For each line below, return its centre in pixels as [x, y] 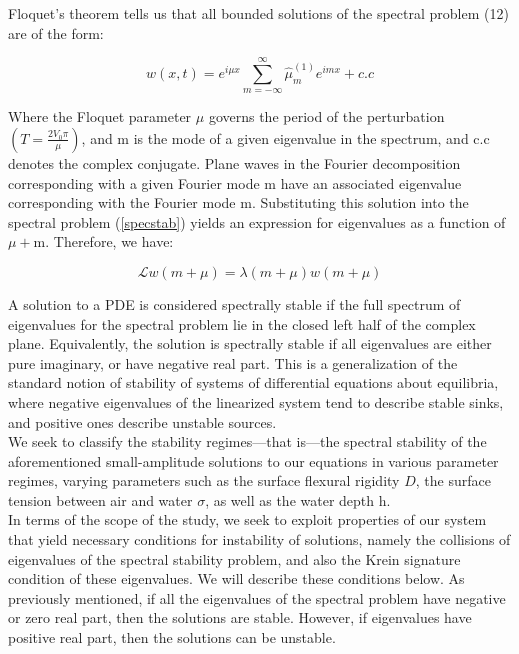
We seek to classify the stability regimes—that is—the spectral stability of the [247, 441]
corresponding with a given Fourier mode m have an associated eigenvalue [235, 182]
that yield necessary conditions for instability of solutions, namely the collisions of [259, 539]
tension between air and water [100, 499]
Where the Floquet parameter [100, 116]
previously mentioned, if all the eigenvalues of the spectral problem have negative [257, 597]
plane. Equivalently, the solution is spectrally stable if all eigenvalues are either [250, 343]
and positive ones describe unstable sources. [142, 421]
